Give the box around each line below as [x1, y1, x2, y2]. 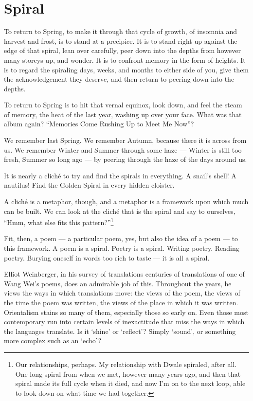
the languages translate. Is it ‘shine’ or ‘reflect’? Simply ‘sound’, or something [4, 326, 236, 336]
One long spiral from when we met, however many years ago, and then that [15, 368, 241, 379]
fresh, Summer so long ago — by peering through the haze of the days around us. [4, 154, 247, 164]
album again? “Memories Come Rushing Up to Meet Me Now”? [4, 119, 194, 129]
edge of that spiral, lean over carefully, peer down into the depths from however [4, 45, 241, 55]
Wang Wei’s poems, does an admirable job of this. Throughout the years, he [4, 278, 232, 288]
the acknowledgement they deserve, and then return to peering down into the [4, 74, 235, 84]
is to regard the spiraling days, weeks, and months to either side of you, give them [4, 64, 249, 74]
